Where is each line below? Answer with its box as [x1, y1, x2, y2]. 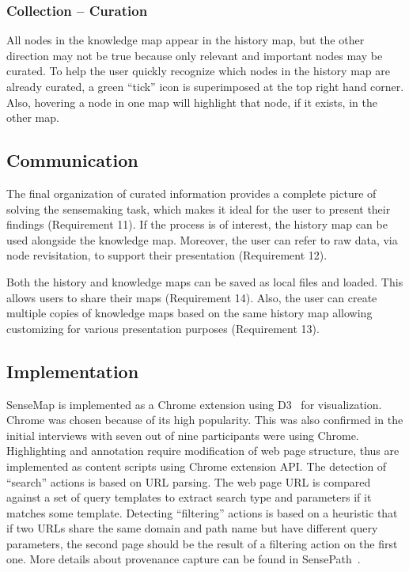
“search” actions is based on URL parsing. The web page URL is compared [6, 473, 371, 490]
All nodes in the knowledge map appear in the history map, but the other [6, 32, 365, 48]
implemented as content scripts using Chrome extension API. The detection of [6, 457, 387, 474]
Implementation [6, 358, 139, 383]
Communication [6, 148, 138, 172]
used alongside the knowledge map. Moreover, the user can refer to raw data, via [6, 231, 398, 248]
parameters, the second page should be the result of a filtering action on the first [6, 535, 398, 551]
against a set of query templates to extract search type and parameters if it [6, 489, 372, 506]
